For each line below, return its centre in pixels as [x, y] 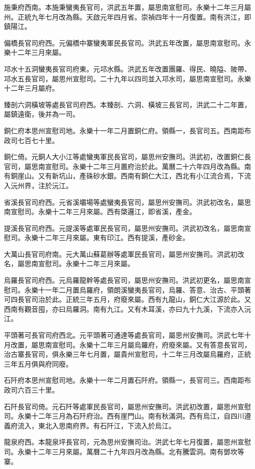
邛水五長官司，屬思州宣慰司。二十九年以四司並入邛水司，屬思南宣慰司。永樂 [127, 78]
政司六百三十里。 [31, 390]
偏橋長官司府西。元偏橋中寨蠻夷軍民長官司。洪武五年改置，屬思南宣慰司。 [124, 42]
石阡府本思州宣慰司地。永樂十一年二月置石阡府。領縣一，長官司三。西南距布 [127, 380]
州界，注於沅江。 [45, 185]
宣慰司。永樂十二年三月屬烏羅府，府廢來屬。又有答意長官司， [151, 344]
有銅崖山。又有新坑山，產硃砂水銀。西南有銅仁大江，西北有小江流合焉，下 [124, 176]
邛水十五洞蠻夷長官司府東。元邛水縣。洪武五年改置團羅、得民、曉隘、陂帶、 [127, 68]
